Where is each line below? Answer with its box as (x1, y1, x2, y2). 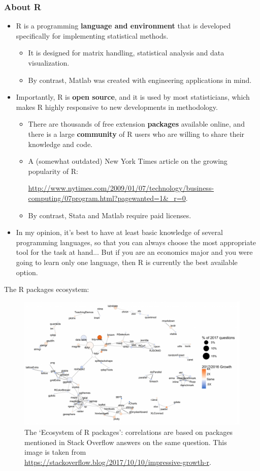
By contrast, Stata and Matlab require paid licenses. (28, 210, 191, 220)
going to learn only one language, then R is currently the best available (16, 256, 238, 267)
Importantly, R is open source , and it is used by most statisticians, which (16, 92, 250, 102)
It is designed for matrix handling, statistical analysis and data (28, 47, 224, 58)
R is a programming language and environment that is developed (16, 20, 231, 31)
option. (16, 267, 38, 277)
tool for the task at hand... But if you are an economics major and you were (16, 247, 253, 257)
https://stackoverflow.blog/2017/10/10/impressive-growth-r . (24, 456, 211, 467)
